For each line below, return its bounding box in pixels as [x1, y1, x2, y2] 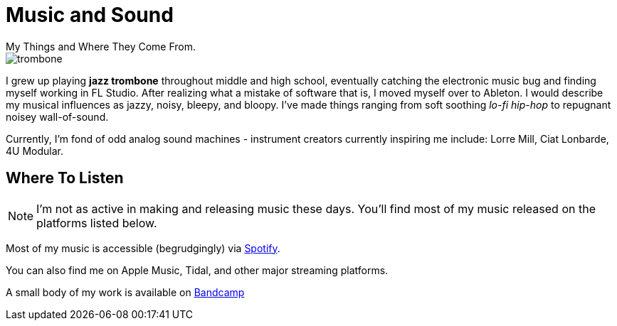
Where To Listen [6, 169, 124, 188]
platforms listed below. [36, 215, 157, 230]
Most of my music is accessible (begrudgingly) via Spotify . [6, 241, 280, 254]
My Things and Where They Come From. [6, 40, 196, 53]
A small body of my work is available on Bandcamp [6, 286, 245, 298]
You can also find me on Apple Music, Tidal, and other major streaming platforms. [6, 263, 389, 276]
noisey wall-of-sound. [6, 110, 109, 123]
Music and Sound [6, 3, 174, 27]
